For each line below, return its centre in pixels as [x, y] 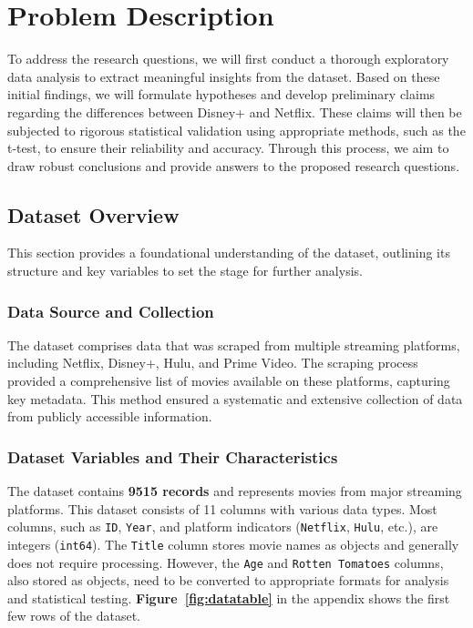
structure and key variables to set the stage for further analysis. [185, 271]
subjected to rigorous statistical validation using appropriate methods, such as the [236, 130]
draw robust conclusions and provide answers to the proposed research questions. [234, 165]
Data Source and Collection [111, 311]
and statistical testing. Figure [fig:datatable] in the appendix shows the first [229, 598]
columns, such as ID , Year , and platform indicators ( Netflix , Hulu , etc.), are [223, 527]
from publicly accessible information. [110, 416]
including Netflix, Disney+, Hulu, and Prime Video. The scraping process [213, 363]
